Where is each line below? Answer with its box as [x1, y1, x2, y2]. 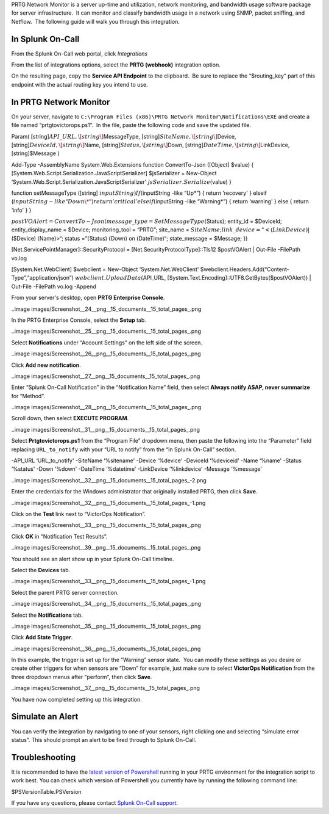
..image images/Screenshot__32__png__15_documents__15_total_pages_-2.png [11, 476, 207, 484]
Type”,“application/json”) [11, 274, 74, 282]
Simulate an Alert [11, 711, 79, 722]
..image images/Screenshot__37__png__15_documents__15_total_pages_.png [11, 685, 200, 692]
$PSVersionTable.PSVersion [11, 788, 82, 795]
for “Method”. [11, 392, 45, 399]
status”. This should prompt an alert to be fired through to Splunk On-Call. [11, 736, 197, 743]
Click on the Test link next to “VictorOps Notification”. [11, 511, 146, 517]
